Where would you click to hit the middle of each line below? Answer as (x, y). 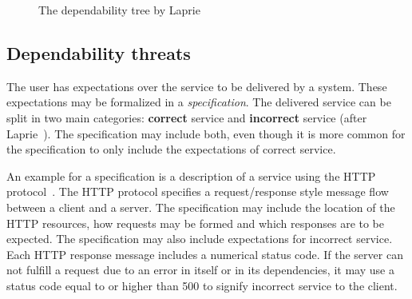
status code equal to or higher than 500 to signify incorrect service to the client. (202, 285)
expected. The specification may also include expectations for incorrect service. (200, 239)
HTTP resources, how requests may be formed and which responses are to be (196, 223)
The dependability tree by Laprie (119, 10)
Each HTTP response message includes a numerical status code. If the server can (205, 254)
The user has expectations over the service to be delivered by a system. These (197, 86)
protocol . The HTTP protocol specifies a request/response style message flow (198, 191)
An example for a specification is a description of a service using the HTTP (191, 175)
